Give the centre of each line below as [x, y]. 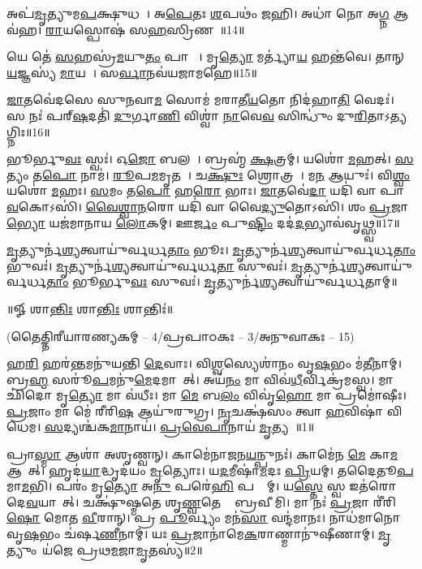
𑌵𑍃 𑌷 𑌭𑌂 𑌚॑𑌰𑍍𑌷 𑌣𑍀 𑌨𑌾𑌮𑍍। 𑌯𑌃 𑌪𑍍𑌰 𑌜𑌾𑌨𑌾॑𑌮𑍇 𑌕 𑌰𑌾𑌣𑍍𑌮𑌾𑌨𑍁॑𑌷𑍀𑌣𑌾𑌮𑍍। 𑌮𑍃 [199, 534]
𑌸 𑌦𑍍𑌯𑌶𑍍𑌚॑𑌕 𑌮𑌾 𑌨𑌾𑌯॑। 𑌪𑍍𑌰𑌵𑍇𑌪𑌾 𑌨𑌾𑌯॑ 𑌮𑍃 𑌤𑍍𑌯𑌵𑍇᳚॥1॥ [179, 427]
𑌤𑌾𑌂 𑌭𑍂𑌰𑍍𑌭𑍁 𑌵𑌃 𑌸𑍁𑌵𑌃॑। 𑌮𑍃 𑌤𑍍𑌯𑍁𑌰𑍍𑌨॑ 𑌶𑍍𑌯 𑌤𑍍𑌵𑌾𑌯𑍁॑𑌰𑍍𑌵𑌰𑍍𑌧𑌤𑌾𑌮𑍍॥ [222, 281]
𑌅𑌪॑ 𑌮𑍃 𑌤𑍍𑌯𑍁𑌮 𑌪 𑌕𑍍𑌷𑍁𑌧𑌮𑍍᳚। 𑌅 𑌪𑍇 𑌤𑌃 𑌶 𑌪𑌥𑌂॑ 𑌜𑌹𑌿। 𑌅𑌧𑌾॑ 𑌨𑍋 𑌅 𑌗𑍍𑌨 [198, 13]
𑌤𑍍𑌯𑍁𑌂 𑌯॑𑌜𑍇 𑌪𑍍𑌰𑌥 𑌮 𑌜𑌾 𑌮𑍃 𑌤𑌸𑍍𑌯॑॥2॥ [105, 549]
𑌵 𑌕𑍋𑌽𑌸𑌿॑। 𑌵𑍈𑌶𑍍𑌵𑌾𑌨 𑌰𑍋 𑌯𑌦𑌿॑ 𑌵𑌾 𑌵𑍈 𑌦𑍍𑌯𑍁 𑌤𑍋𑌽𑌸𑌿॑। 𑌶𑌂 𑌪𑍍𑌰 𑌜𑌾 [208, 206]
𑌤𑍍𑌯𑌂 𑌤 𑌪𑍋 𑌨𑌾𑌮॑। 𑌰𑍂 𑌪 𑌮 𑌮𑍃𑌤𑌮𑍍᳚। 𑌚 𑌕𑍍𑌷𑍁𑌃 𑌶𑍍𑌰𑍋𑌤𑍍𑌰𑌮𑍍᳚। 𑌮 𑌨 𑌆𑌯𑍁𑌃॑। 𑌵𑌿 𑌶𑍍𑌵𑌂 [209, 174]
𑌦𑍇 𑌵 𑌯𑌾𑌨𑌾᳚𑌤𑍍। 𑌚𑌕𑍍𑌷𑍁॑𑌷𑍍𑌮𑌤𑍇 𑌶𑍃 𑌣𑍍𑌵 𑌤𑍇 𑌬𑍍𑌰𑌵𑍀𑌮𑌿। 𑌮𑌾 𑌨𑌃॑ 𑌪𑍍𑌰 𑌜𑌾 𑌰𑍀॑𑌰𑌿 [201, 501]
